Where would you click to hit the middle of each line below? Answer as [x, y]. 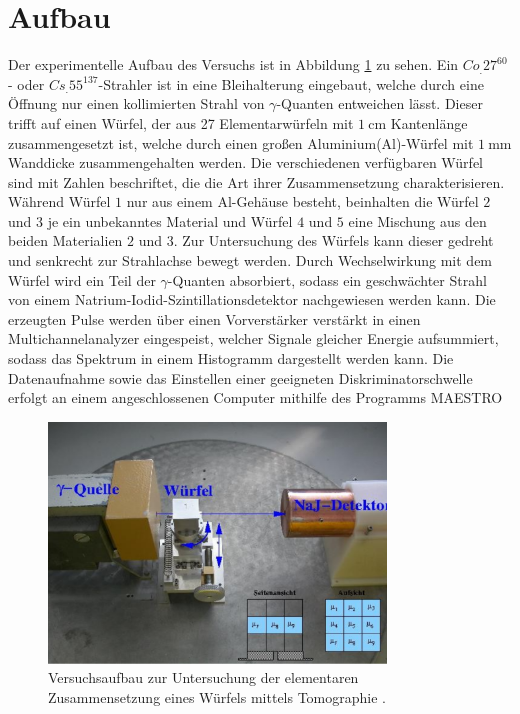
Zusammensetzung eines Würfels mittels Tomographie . [217, 696]
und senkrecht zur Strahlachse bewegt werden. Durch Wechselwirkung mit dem [250, 260]
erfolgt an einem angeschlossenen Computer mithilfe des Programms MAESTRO [255, 397]
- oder [26, 83]
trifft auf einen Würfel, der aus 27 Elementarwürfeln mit [181, 122]
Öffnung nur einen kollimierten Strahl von [136, 103]
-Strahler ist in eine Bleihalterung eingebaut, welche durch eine [291, 83]
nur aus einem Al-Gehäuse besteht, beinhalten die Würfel [302, 201]
